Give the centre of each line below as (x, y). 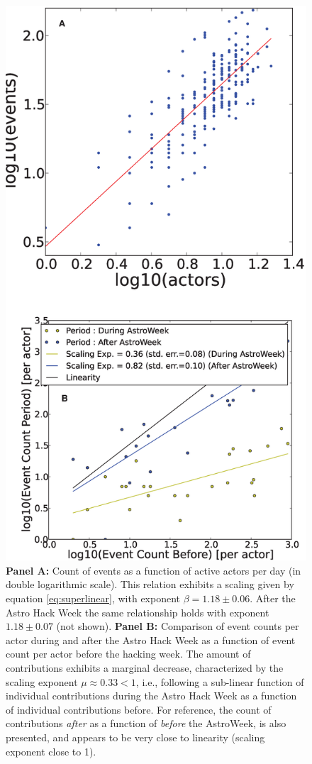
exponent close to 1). (51, 751)
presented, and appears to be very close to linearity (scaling (135, 737)
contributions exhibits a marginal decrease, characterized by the (145, 668)
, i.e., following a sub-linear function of (220, 681)
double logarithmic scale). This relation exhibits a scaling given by (150, 584)
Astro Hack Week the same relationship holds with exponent (138, 612)
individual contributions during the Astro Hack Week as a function (151, 696)
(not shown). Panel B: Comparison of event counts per (178, 626)
